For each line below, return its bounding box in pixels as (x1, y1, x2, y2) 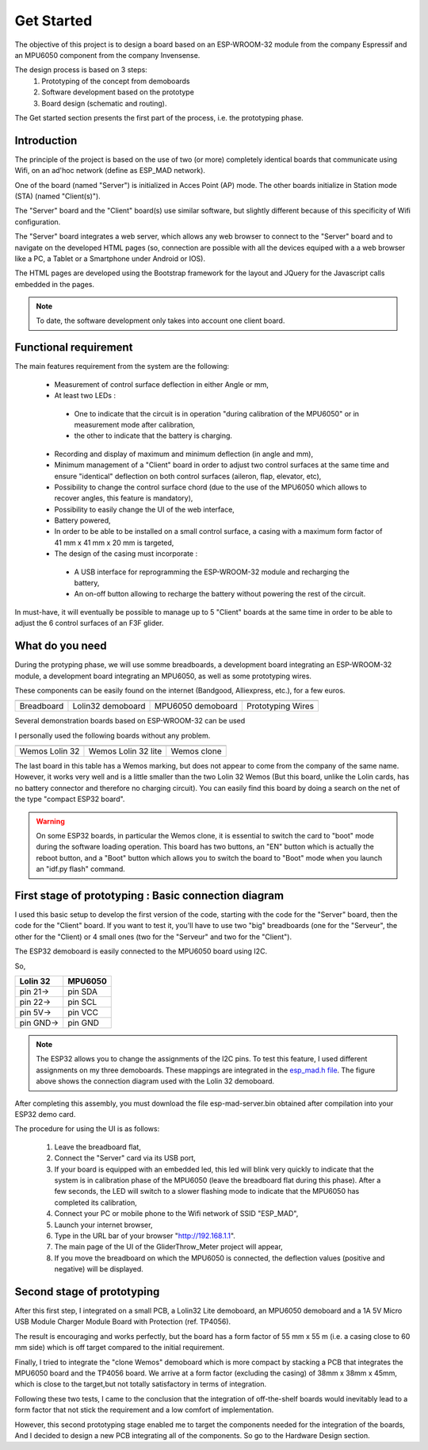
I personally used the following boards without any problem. (14, 731, 211, 740)
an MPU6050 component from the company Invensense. (14, 50, 201, 59)
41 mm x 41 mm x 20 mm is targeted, (54, 538, 174, 547)
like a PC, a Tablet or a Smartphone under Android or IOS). (14, 254, 206, 263)
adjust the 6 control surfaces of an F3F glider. (14, 619, 164, 628)
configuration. (14, 217, 61, 226)
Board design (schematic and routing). (41, 98, 167, 108)
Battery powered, (54, 516, 111, 525)
